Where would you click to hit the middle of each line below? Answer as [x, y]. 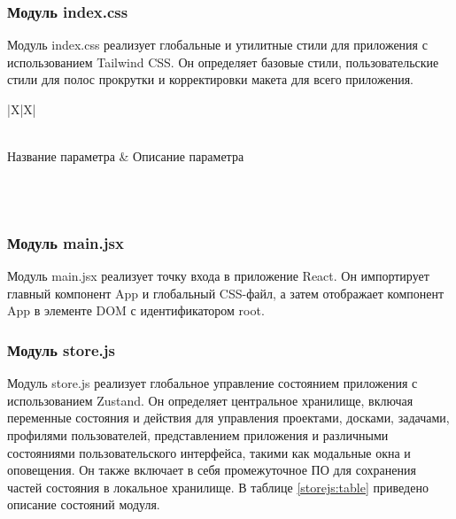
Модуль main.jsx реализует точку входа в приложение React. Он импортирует [218, 276]
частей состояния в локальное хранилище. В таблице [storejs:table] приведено [218, 487]
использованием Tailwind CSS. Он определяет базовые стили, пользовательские [223, 62]
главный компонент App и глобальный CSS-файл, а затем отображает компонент [226, 293]
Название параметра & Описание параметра [126, 156]
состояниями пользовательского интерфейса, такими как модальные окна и [209, 452]
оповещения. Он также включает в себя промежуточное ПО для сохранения [212, 470]
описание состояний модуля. [84, 504]
